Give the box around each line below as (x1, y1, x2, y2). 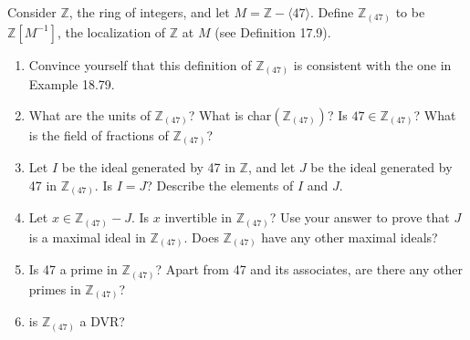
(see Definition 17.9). (214, 22, 331, 41)
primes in (28, 279, 81, 298)
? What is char (188, 105, 272, 124)
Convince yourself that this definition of (28, 55, 252, 74)
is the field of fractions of (28, 125, 169, 144)
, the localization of (57, 22, 166, 41)
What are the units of (28, 105, 151, 124)
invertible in (164, 208, 232, 227)
